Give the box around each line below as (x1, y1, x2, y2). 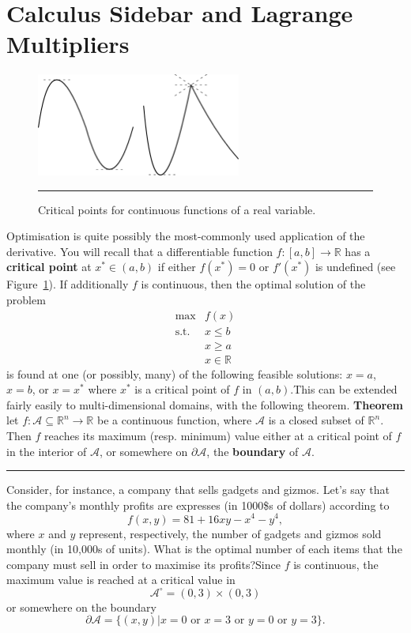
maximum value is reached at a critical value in (6, 571, 236, 588)
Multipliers (6, 28, 130, 60)
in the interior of (6, 443, 87, 459)
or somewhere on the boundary (6, 598, 156, 615)
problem (6, 291, 46, 307)
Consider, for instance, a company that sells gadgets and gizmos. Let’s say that (6, 481, 390, 498)
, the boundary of (206, 443, 299, 459)
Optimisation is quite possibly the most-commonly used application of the (6, 228, 365, 244)
